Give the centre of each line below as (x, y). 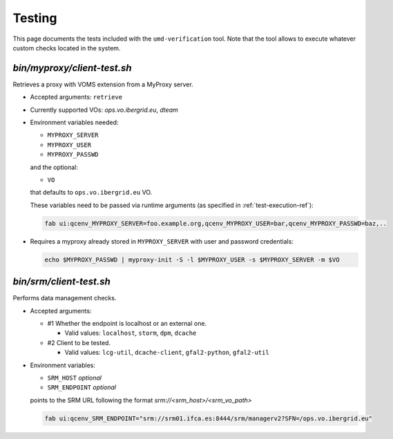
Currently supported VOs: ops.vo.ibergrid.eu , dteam (104, 110)
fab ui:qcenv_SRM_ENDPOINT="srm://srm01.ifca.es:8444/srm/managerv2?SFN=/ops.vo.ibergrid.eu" (209, 418)
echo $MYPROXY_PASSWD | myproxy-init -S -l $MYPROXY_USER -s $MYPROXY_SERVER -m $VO (192, 260)
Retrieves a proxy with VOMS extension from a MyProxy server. (103, 84)
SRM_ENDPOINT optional (82, 387)
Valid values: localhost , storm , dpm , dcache (131, 333)
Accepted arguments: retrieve (76, 97)
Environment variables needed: (74, 123)
